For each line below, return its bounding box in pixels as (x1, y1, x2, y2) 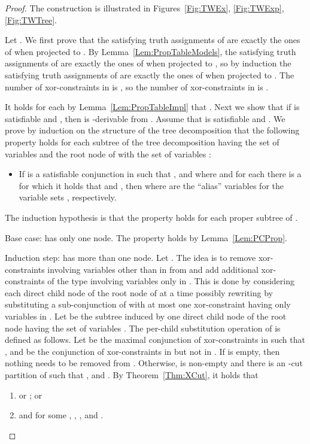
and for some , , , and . (19, 409, 104, 421)
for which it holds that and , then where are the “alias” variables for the (19, 179, 284, 191)
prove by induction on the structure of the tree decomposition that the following (5, 124, 300, 136)
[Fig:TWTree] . (5, 13, 57, 26)
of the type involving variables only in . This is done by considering (47, 275, 294, 287)
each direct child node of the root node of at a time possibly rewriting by (5, 286, 273, 299)
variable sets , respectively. (19, 191, 117, 203)
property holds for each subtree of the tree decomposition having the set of (5, 135, 279, 148)
